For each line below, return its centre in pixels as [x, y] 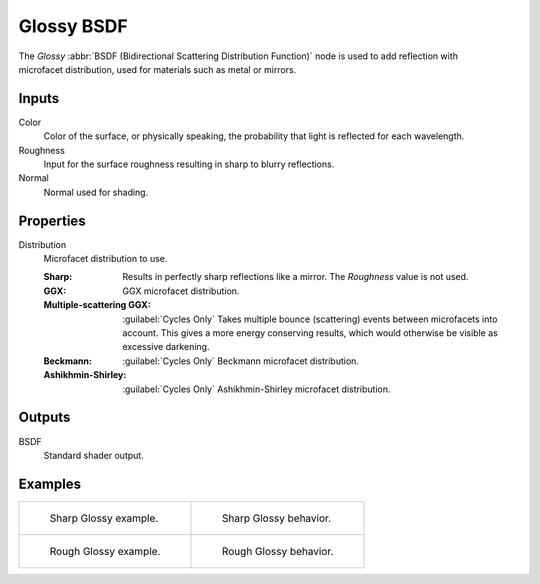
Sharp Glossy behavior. [276, 518]
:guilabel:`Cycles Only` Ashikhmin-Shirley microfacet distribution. [256, 389]
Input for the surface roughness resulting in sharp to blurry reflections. [189, 164]
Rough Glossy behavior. [277, 551]
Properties [52, 220]
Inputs [39, 98]
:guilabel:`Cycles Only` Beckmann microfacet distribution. [241, 361]
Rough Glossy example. [105, 551]
